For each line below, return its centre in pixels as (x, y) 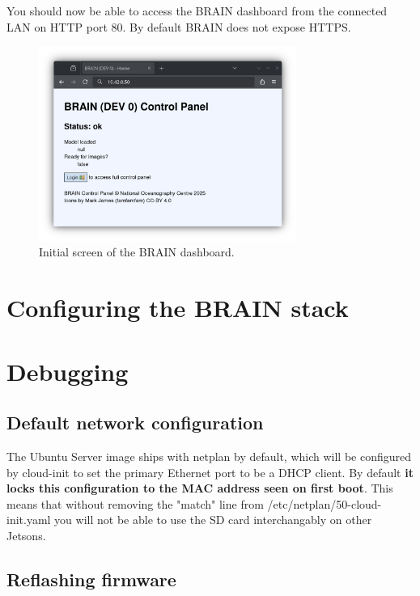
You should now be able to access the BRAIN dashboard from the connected (197, 11)
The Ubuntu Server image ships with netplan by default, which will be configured (209, 456)
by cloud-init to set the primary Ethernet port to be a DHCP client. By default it (210, 472)
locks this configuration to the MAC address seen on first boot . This (200, 488)
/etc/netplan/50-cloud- (325, 503)
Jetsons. (26, 535)
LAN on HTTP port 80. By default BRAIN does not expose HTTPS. (179, 26)
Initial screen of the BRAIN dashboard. (137, 252)
